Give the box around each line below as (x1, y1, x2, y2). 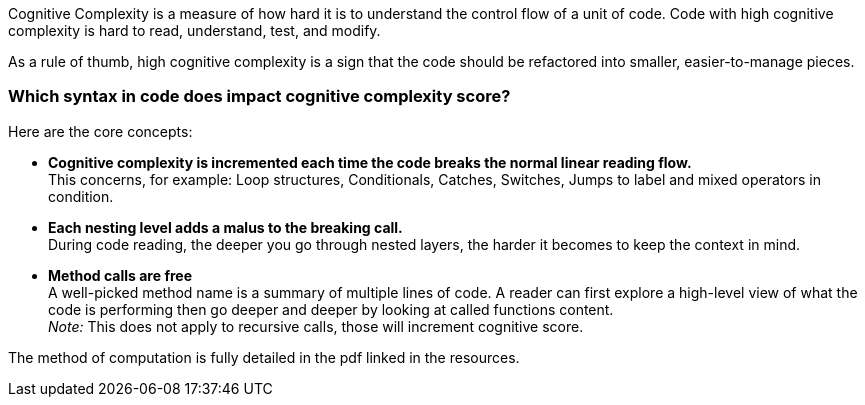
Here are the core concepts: (8, 122, 193, 140)
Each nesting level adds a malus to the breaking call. (48, 218, 403, 236)
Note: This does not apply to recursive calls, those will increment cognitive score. (48, 317, 584, 335)
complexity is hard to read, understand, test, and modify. (8, 22, 381, 39)
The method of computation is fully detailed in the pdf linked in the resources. (8, 348, 520, 366)
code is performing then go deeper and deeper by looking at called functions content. (48, 300, 614, 318)
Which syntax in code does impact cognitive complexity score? (8, 86, 511, 107)
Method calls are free (48, 266, 192, 284)
